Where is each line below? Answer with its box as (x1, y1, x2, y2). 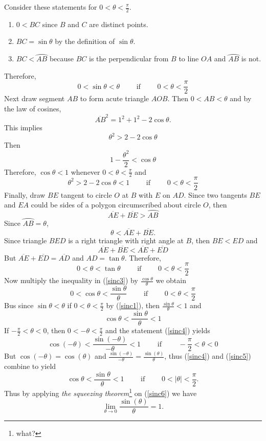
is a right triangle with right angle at (68, 235, 184, 245)
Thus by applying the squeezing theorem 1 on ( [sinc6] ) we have (4, 386, 197, 398)
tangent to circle (60, 189, 112, 200)
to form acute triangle (80, 93, 149, 104)
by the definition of (55, 36, 115, 47)
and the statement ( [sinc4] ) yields (105, 325, 210, 336)
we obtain (156, 275, 186, 286)
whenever (71, 166, 100, 177)
